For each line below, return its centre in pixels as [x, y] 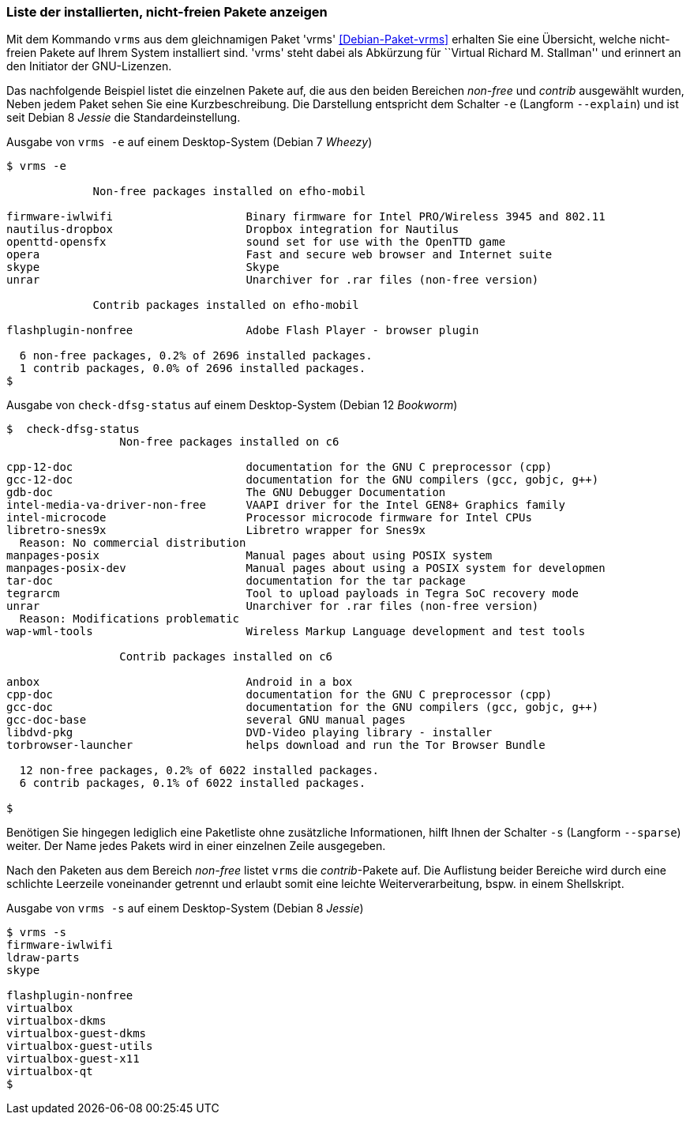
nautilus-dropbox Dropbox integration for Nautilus [233, 229]
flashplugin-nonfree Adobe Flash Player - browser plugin [243, 331]
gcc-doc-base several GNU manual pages [206, 720]
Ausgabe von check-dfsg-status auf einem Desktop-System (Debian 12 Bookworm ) [232, 405]
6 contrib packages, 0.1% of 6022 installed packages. [193, 783]
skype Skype [143, 267]
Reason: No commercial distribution [133, 543]
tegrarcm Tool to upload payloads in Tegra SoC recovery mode [292, 594]
